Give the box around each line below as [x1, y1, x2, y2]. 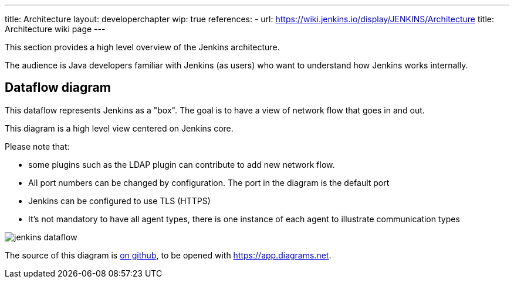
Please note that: [5, 141, 70, 151]
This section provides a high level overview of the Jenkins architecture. [5, 42, 280, 52]
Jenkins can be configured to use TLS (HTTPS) [28, 195, 211, 206]
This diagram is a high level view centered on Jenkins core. [5, 123, 234, 133]
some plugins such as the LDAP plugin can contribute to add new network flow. [28, 159, 335, 170]
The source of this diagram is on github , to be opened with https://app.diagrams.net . [5, 250, 332, 260]
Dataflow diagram [5, 80, 111, 95]
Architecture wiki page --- [5, 24, 106, 34]
